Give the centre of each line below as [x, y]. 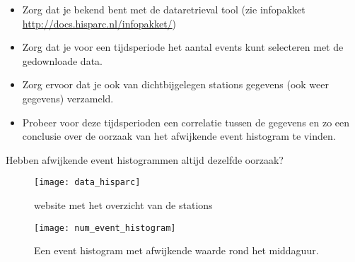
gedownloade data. [62, 60]
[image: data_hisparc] [87, 183]
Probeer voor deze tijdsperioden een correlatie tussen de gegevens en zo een [186, 122]
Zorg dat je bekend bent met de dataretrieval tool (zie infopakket [164, 9]
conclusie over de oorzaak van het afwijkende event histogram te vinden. [179, 136]
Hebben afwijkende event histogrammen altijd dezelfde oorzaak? [145, 159]
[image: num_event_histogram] [105, 228]
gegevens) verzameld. [68, 98]
